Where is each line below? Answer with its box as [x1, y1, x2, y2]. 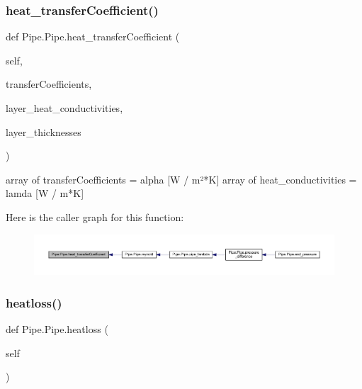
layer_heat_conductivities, [6, 101, 123, 115]
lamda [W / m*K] [6, 186, 84, 201]
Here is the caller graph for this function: [6, 209, 184, 224]
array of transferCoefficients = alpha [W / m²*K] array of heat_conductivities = [6, 171, 357, 186]
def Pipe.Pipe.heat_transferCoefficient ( [6, 29, 180, 44]
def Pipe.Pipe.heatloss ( [6, 321, 108, 336]
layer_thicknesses [6, 124, 81, 139]
